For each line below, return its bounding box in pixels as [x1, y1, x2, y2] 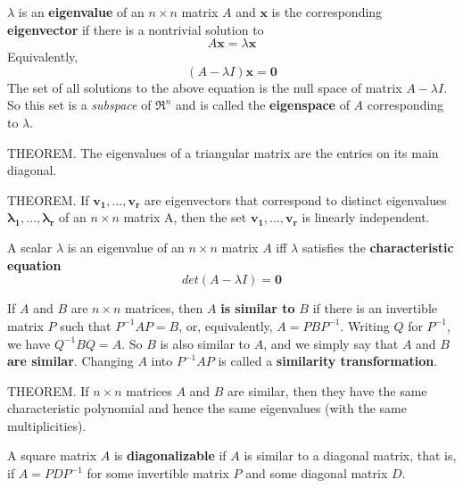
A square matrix [7, 446, 97, 465]
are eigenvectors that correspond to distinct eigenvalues [144, 190, 447, 209]
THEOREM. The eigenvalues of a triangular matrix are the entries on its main [7, 143, 439, 161]
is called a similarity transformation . [218, 352, 438, 370]
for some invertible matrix [87, 464, 229, 483]
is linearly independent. [302, 208, 430, 227]
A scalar [7, 238, 53, 257]
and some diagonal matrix [245, 464, 388, 483]
